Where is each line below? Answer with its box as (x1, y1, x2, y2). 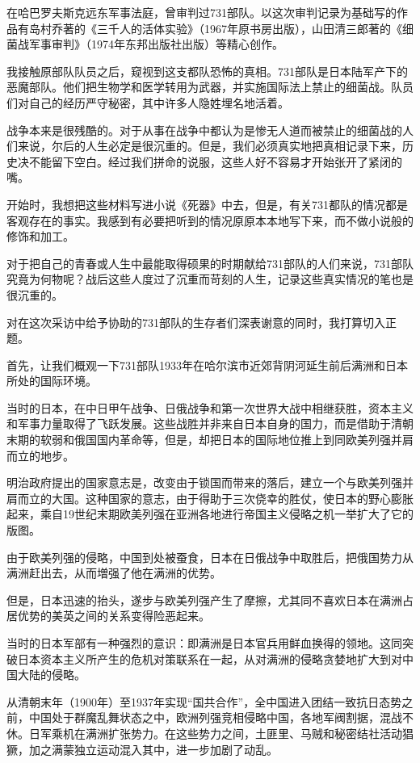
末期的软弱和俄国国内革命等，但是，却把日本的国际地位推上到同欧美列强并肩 (6, 431, 414, 448)
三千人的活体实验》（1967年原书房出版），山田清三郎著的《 (96, 19, 402, 36)
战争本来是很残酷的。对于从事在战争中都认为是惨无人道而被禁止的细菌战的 (6, 121, 402, 138)
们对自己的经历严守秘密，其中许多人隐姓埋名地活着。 (6, 94, 289, 111)
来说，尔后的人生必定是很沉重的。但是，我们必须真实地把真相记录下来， (17, 137, 402, 154)
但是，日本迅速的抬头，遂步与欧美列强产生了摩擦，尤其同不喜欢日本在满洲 (6, 591, 402, 608)
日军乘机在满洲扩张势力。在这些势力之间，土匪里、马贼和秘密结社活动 (28, 724, 402, 741)
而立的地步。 (6, 446, 74, 463)
